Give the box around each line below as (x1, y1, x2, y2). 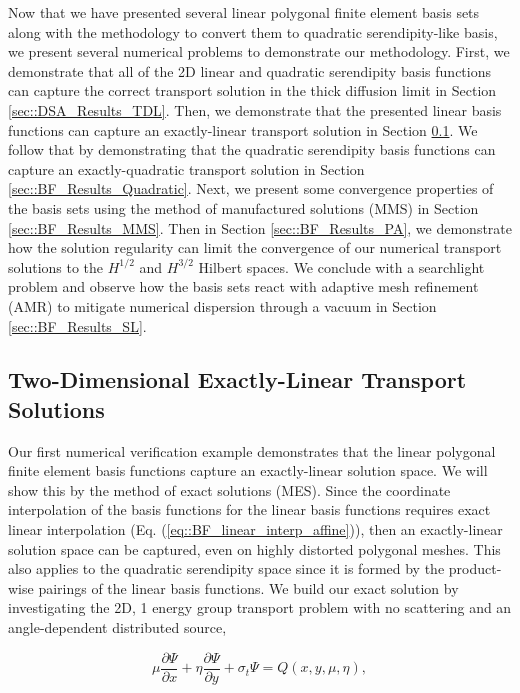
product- (448, 558, 502, 579)
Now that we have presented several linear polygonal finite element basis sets (8, 2, 480, 22)
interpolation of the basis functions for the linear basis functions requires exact (8, 499, 491, 520)
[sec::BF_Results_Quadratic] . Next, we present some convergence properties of (8, 178, 494, 199)
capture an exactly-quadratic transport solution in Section (8, 158, 365, 179)
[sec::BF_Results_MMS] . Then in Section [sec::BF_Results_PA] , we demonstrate (8, 217, 513, 238)
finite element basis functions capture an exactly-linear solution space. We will (8, 460, 488, 481)
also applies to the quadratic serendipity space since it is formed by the (8, 558, 445, 579)
